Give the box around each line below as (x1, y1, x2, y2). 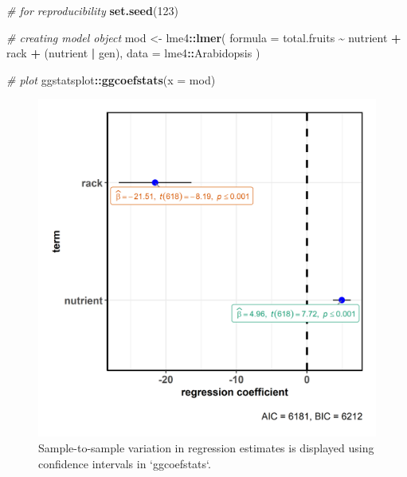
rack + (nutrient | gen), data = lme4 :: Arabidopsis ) (6, 45, 260, 61)
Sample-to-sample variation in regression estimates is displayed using (38, 439, 374, 455)
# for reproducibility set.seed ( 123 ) (6, 2, 178, 18)
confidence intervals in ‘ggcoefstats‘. (38, 455, 211, 471)
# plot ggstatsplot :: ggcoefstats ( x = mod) (6, 71, 216, 88)
